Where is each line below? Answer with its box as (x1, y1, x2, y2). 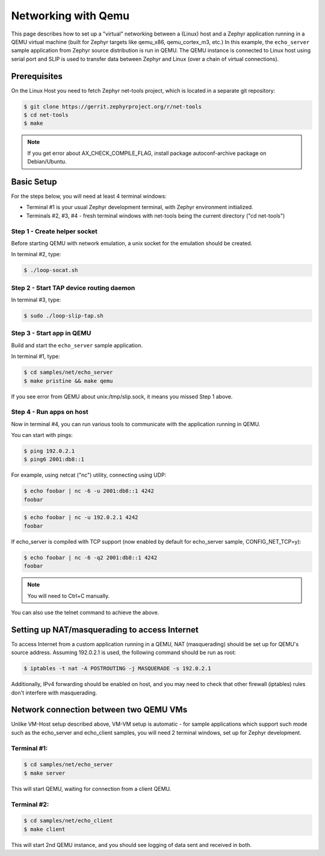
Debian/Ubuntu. (27, 158, 67, 165)
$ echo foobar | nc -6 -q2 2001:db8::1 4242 (23, 554, 158, 561)
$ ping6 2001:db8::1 (23, 456, 84, 463)
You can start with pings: (11, 432, 73, 439)
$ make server (23, 769, 66, 776)
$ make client (23, 826, 66, 832)
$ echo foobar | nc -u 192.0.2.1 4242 (23, 514, 138, 521)
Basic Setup (11, 177, 57, 187)
